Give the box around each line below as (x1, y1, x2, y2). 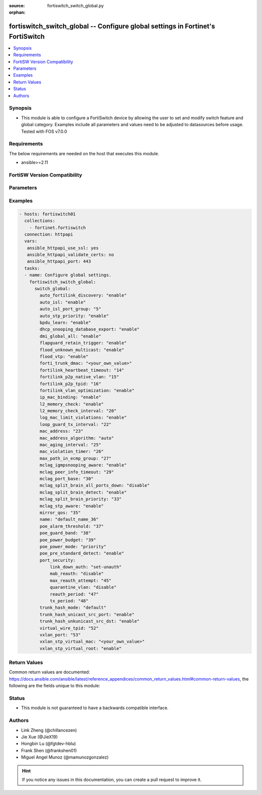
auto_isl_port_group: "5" (39, 306, 101, 312)
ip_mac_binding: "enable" (39, 394, 101, 400)
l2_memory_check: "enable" (39, 401, 104, 407)
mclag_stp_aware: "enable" (39, 503, 104, 509)
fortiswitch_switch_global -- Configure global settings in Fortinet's (9, 22, 215, 31)
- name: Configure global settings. (24, 272, 112, 278)
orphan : (9, 10, 26, 16)
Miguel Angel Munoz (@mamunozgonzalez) (21, 754, 109, 760)
